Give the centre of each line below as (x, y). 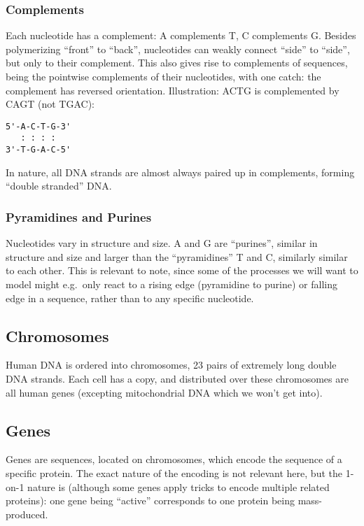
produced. (27, 514)
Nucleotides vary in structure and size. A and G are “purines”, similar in (162, 243)
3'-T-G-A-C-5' (38, 150)
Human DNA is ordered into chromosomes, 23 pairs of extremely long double (171, 365)
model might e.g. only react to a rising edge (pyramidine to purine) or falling (171, 284)
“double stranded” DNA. (59, 186)
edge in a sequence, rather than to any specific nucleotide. (130, 298)
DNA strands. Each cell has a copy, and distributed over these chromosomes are (177, 378)
